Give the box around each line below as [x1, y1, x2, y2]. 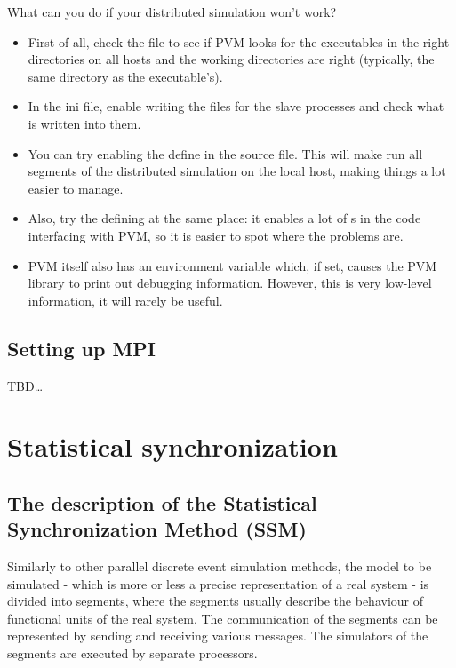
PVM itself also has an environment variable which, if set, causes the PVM [28, 256, 437, 274]
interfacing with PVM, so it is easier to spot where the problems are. [28, 226, 404, 244]
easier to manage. [28, 179, 124, 197]
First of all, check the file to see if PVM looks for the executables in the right [28, 32, 450, 51]
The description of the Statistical [7, 489, 317, 516]
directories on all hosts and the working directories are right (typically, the [28, 50, 435, 68]
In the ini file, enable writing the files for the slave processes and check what [28, 97, 444, 115]
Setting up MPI [7, 334, 156, 362]
